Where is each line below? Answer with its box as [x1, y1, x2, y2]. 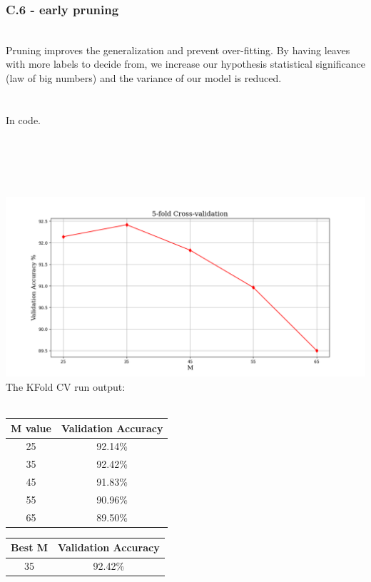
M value [11, 420, 51, 435]
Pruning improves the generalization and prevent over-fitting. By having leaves [6, 42, 350, 57]
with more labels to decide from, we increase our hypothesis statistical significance [6, 56, 365, 71]
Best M [11, 540, 49, 555]
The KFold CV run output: [6, 379, 126, 394]
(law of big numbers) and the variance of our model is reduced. [6, 71, 282, 85]
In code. [6, 112, 41, 127]
